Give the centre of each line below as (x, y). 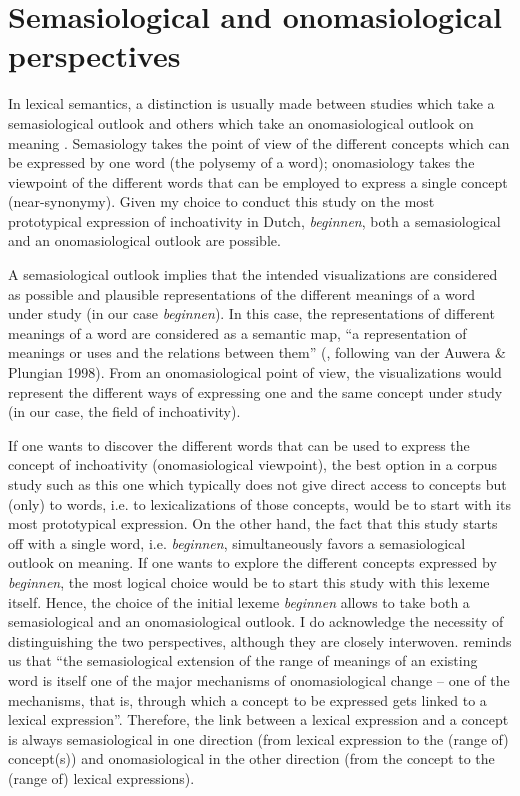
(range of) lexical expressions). (101, 777)
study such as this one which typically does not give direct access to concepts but (257, 484)
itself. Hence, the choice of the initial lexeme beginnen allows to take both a (239, 601)
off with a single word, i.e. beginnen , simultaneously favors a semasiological (237, 542)
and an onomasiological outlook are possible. (144, 240)
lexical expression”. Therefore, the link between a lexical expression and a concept (258, 719)
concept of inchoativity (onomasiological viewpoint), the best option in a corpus (253, 464)
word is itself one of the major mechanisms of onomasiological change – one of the (259, 679)
